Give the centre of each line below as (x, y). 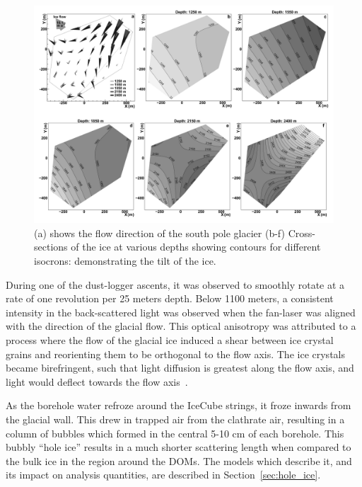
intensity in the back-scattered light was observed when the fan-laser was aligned (181, 312)
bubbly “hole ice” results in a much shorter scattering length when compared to (179, 447)
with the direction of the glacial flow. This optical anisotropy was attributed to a (181, 326)
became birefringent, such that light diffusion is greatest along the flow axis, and (180, 368)
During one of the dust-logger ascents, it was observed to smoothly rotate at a (175, 284)
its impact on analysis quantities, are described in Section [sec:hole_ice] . (163, 475)
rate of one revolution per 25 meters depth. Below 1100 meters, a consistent (170, 298)
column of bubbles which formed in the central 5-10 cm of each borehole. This (175, 433)
